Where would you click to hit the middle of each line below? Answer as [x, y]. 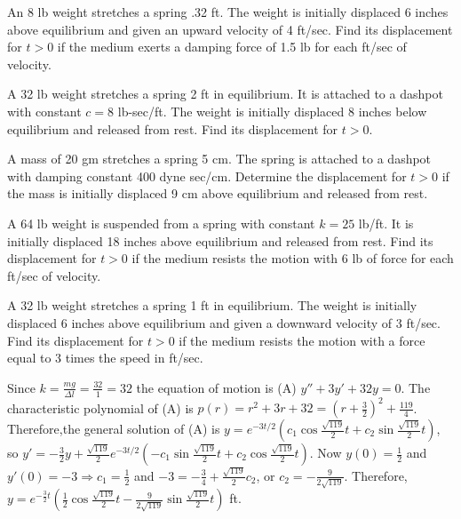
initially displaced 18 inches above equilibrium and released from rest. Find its [220, 240]
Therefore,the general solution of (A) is [114, 429]
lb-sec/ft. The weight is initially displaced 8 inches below [272, 111]
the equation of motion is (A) [216, 387]
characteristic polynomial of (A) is [100, 407]
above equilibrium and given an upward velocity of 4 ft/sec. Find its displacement [230, 29]
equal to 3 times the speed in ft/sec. [105, 358]
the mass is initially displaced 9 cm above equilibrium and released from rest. [218, 193]
